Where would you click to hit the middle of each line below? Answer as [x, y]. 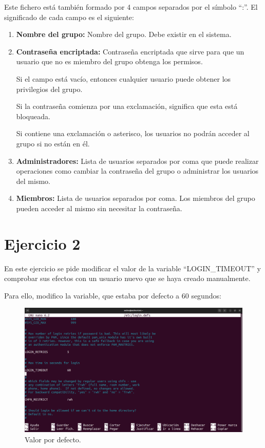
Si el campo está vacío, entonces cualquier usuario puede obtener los [124, 78]
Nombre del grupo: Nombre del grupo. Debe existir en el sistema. [124, 34]
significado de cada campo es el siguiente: [69, 17]
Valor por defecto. [53, 439]
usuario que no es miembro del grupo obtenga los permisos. [109, 61]
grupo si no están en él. [53, 143]
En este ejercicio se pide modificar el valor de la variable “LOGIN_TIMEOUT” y [132, 268]
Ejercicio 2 [42, 243]
